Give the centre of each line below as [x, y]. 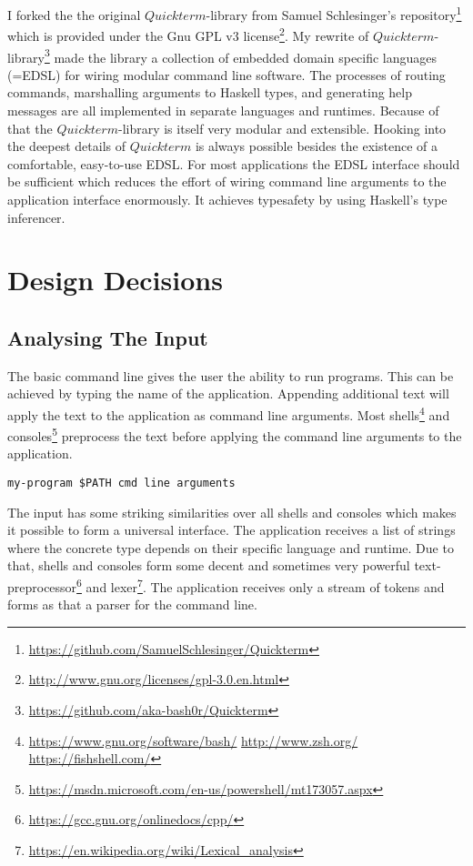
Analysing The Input [108, 337]
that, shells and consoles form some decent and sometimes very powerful [209, 565]
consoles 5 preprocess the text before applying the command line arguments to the [235, 434]
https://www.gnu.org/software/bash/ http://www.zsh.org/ [193, 740]
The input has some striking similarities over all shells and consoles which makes [232, 512]
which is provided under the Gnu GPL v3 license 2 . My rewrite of [188, 34]
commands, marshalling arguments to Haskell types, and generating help [210, 92]
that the [30, 128]
